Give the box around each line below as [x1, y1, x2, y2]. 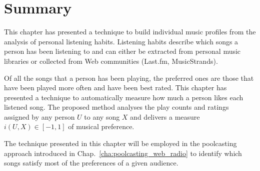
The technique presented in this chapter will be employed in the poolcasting [4, 138, 237, 149]
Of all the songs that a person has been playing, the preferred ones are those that [4, 72, 254, 83]
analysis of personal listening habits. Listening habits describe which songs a [4, 36, 238, 46]
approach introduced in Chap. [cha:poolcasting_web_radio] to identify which [4, 148, 242, 158]
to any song [84, 111, 120, 122]
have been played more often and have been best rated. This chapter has [4, 82, 227, 93]
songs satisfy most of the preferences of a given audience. [4, 158, 178, 168]
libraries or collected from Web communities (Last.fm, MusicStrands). [4, 55, 218, 66]
